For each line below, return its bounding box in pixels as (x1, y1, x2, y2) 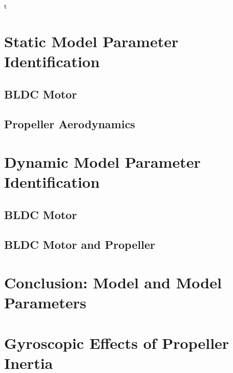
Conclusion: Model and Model (4, 272, 222, 293)
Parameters (4, 292, 87, 313)
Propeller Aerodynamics (4, 116, 135, 132)
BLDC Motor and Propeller (4, 237, 155, 252)
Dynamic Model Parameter (4, 151, 201, 172)
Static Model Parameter (4, 30, 179, 51)
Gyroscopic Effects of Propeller (4, 332, 229, 353)
